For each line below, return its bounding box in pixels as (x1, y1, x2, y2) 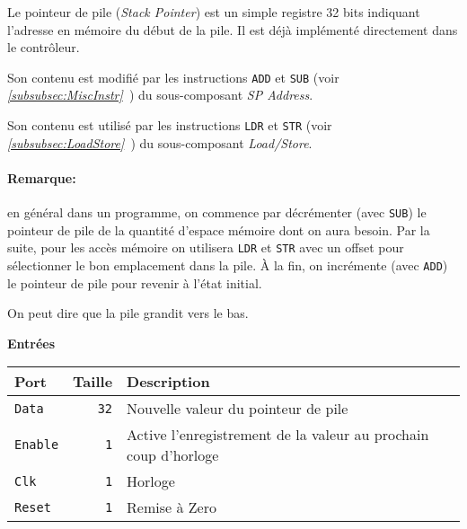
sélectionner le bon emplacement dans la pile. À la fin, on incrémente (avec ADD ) (7, 255, 448, 274)
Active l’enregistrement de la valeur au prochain (127, 424, 429, 445)
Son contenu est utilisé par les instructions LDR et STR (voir (7, 116, 332, 135)
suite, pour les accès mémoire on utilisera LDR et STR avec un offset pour (7, 238, 404, 257)
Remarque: (7, 168, 76, 187)
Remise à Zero (127, 497, 216, 518)
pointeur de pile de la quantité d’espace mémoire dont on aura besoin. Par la (7, 220, 430, 239)
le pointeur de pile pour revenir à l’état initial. (7, 273, 262, 292)
